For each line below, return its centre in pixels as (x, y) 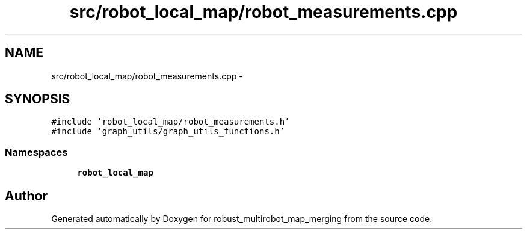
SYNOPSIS (38, 99)
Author (26, 196)
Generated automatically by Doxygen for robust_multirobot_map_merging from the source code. (242, 219)
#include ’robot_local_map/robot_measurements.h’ (171, 122)
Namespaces (36, 152)
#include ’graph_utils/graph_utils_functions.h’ (168, 131)
